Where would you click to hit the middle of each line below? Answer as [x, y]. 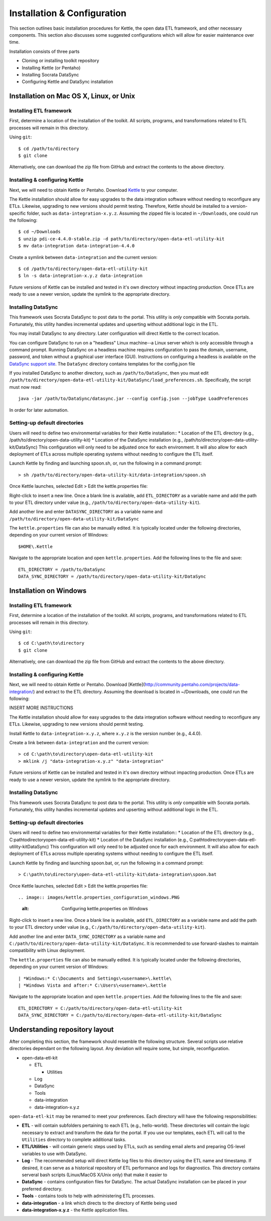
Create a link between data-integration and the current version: [79, 743]
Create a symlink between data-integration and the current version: [83, 257]
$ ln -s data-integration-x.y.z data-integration [81, 276]
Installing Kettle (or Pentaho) [51, 67]
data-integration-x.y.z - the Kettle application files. [75, 1210]
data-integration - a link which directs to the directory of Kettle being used [99, 1203]
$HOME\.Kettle [35, 546]
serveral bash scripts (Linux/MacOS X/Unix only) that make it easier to [95, 1175]
